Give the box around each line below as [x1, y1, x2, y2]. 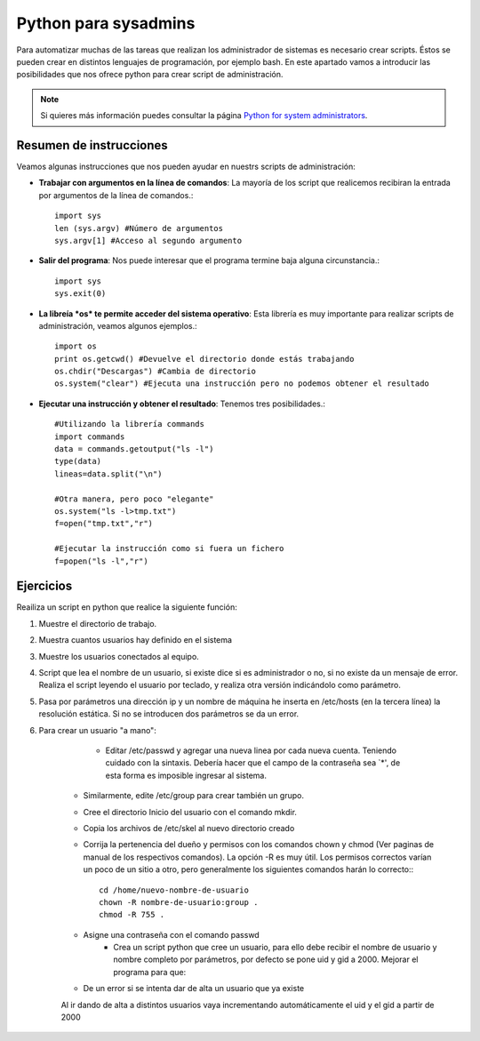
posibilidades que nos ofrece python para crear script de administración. [16, 69, 284, 80]
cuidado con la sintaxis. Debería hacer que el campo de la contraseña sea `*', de [105, 757, 401, 768]
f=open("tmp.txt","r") [54, 518, 154, 529]
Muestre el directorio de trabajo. [38, 618, 157, 629]
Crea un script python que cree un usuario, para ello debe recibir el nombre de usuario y [113, 942, 437, 953]
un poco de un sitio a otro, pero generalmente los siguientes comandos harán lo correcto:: [83, 864, 414, 875]
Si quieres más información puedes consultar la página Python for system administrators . [40, 110, 368, 121]
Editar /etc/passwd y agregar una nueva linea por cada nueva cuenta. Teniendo [105, 745, 397, 756]
